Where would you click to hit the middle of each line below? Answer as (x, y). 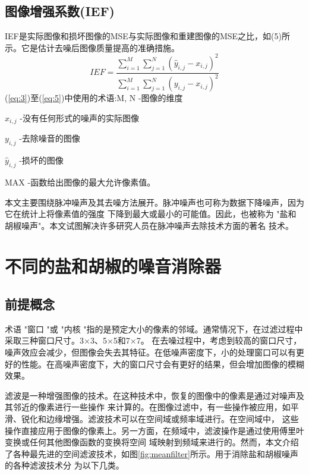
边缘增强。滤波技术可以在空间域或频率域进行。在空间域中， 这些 (172, 419)
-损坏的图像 (41, 160)
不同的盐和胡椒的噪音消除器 (113, 266)
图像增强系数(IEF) (60, 11)
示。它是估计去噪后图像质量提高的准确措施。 (92, 47)
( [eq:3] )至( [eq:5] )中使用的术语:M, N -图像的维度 (94, 98)
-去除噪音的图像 (50, 138)
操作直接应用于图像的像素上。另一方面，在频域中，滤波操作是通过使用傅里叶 (154, 430)
